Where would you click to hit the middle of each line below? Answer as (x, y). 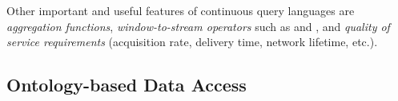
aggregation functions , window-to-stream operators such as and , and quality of (198, 26)
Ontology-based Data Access (127, 85)
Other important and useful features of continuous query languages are (181, 10)
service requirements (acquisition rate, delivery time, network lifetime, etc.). (192, 42)
